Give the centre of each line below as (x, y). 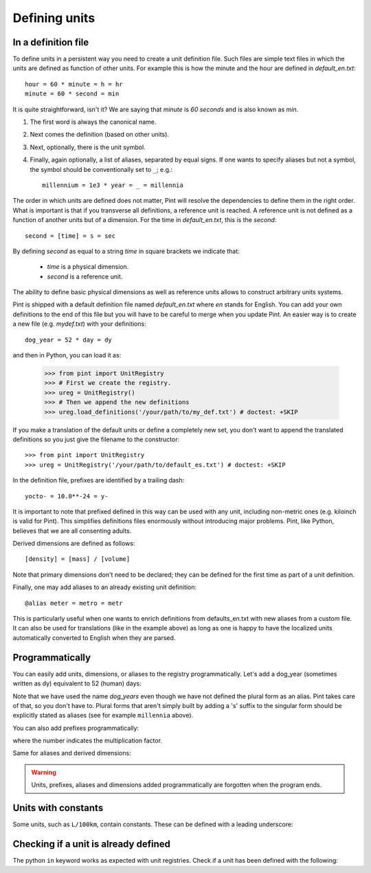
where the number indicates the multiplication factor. (88, 741)
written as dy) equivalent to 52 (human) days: (77, 683)
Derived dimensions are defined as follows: (74, 544)
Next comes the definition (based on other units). (100, 135)
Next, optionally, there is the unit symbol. (88, 147)
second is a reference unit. (85, 276)
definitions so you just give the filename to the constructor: (96, 439)
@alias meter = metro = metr (74, 603)
